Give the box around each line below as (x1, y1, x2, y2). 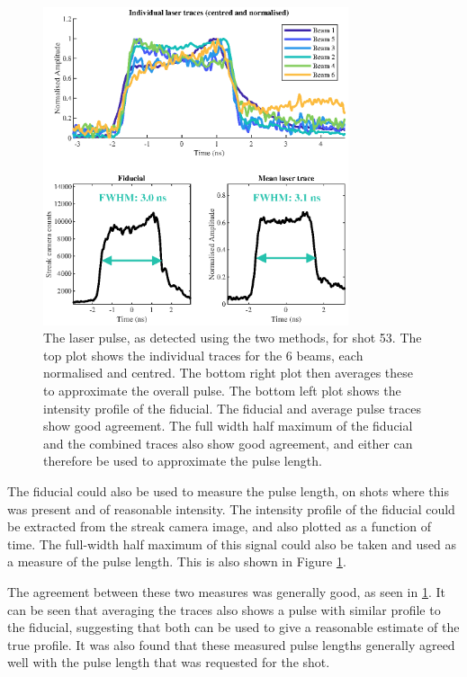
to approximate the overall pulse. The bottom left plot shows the (43, 381, 401, 400)
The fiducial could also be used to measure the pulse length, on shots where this (7, 482, 449, 501)
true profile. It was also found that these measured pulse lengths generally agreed (7, 635, 455, 654)
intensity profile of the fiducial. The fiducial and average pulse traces (43, 398, 421, 417)
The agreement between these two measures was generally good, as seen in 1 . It (7, 582, 445, 601)
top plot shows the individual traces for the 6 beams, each (43, 345, 364, 364)
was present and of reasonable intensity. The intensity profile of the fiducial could (7, 499, 455, 518)
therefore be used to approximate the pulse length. (43, 451, 322, 470)
